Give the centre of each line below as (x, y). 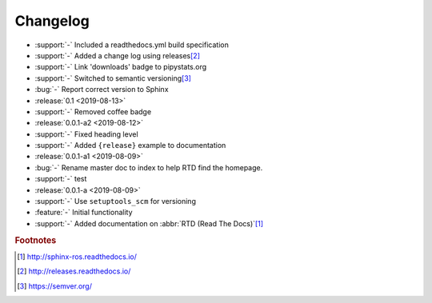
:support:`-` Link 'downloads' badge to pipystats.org (121, 67)
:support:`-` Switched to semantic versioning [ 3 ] (113, 78)
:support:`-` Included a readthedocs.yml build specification (132, 45)
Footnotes (36, 240)
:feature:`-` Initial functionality (84, 213)
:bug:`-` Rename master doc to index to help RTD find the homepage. (149, 167)
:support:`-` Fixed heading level (87, 134)
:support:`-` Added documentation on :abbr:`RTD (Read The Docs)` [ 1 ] (149, 223)
